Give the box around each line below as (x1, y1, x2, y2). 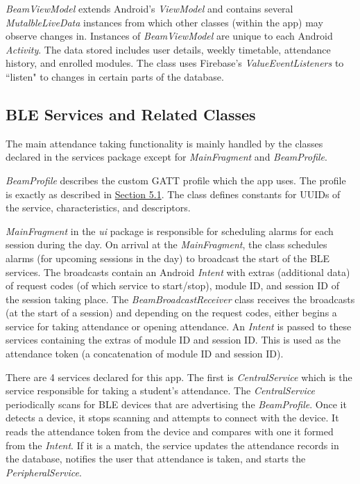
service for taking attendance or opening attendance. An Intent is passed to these (6, 318, 352, 333)
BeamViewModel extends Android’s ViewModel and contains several (6, 1, 293, 15)
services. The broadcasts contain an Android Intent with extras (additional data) (6, 264, 350, 279)
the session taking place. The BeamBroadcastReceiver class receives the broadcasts (6, 291, 355, 306)
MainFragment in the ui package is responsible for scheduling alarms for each (6, 223, 334, 238)
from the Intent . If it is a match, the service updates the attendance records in (6, 437, 339, 452)
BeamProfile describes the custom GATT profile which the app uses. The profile (6, 172, 346, 187)
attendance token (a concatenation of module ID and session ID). (6, 346, 284, 361)
